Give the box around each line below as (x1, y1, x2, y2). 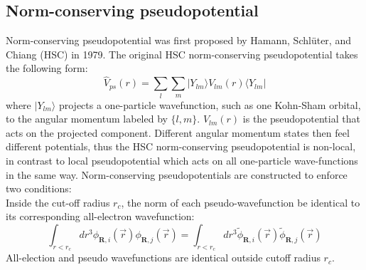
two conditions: (6, 181, 72, 196)
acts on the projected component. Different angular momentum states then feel (6, 125, 350, 140)
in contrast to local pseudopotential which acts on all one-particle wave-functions (6, 152, 358, 167)
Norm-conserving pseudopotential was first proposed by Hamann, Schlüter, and (6, 33, 351, 48)
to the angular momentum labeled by (6, 111, 168, 126)
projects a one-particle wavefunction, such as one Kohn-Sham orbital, (58, 97, 361, 112)
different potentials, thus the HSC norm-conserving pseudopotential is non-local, (6, 139, 356, 154)
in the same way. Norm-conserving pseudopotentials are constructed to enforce (6, 167, 348, 182)
